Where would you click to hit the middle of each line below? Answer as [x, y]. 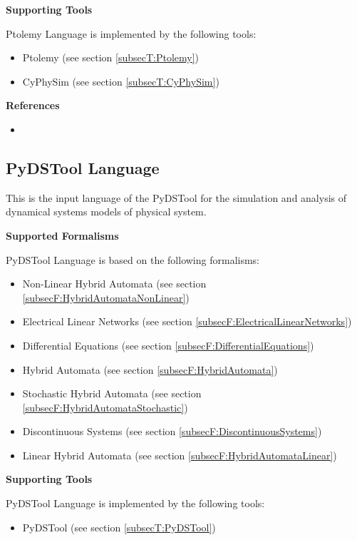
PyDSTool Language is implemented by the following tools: [135, 503]
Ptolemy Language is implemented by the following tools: [131, 33]
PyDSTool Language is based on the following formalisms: [133, 259]
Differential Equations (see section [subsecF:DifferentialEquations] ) [168, 345]
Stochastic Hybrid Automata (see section [112, 393]
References [33, 105]
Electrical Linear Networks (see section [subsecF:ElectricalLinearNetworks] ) [187, 321]
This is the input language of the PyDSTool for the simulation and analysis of [176, 197]
